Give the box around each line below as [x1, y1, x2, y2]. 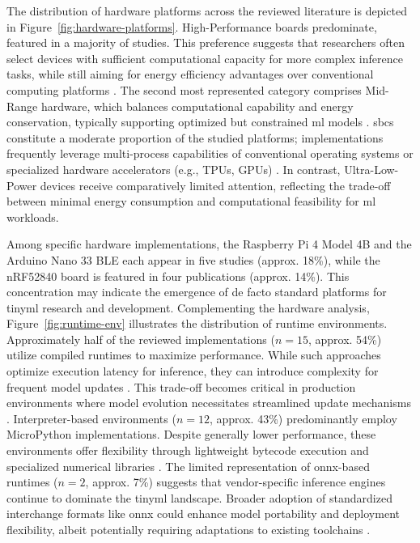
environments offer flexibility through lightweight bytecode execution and [6, 442, 369, 459]
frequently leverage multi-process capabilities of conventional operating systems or [6, 145, 414, 162]
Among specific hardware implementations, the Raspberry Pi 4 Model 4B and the [6, 235, 412, 252]
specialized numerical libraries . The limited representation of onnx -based [6, 457, 370, 474]
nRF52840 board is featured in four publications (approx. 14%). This [6, 267, 350, 284]
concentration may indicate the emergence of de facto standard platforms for [6, 283, 387, 300]
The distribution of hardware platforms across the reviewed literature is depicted [6, 2, 407, 19]
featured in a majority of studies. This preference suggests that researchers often [6, 34, 405, 51]
